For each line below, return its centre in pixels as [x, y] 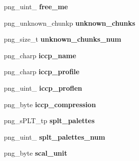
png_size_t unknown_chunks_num [63, 39]
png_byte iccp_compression [50, 104]
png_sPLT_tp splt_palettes [49, 121]
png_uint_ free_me [36, 6]
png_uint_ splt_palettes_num [54, 137]
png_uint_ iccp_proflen [43, 88]
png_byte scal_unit [36, 153]
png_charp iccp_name [40, 55]
